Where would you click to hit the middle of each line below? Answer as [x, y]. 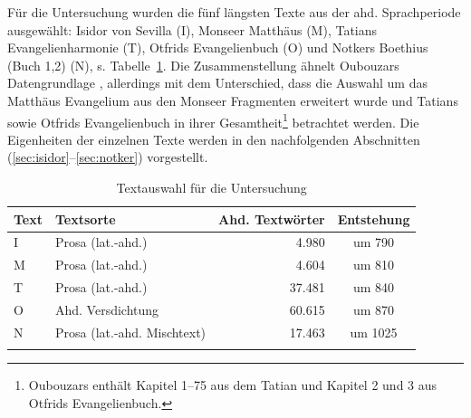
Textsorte [86, 218]
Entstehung [374, 218]
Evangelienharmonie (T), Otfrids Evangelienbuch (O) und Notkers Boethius [218, 47]
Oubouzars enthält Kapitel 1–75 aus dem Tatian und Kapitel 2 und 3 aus [233, 385]
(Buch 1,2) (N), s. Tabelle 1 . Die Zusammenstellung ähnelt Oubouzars [203, 65]
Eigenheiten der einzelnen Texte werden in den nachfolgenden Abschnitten [214, 139]
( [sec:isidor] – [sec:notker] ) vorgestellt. [108, 157]
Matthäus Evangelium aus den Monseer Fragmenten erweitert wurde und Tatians [233, 100]
